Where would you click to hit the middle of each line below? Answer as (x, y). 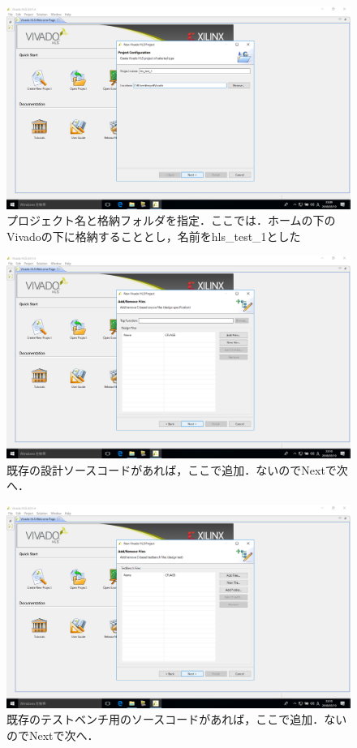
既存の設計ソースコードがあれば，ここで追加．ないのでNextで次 (177, 469)
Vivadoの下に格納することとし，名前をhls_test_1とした (154, 236)
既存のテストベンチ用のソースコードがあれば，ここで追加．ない (177, 719)
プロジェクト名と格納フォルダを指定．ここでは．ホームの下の (171, 220)
